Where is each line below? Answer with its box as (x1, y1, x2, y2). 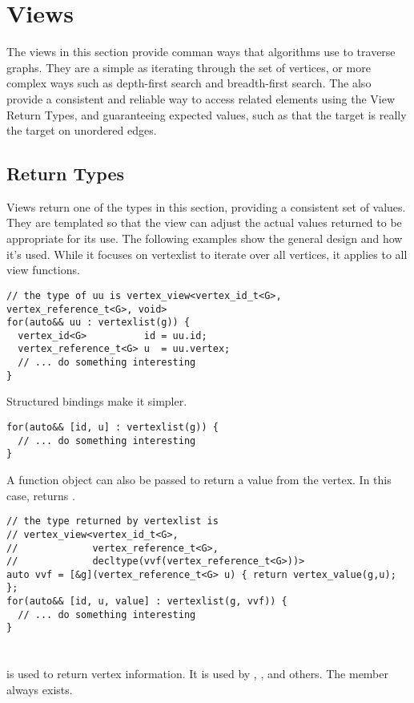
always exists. (6, 681, 73, 697)
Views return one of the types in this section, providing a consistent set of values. (6, 198, 406, 215)
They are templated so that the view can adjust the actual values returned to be (6, 214, 402, 231)
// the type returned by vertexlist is (6, 515, 219, 527)
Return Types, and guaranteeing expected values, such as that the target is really (6, 106, 407, 123)
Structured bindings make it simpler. (6, 393, 187, 410)
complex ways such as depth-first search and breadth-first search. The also (6, 75, 372, 91)
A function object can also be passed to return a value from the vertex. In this (6, 471, 392, 488)
